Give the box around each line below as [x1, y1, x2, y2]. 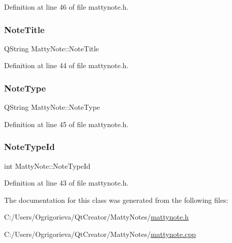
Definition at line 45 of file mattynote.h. [4, 118, 129, 129]
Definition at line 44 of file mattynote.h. [4, 60, 129, 71]
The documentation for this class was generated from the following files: [4, 194, 228, 205]
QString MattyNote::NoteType [4, 102, 100, 112]
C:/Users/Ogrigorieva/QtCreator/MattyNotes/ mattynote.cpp [4, 229, 196, 239]
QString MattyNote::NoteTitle [4, 43, 99, 53]
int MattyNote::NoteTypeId [4, 160, 91, 171]
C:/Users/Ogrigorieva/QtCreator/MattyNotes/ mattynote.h [4, 211, 189, 222]
